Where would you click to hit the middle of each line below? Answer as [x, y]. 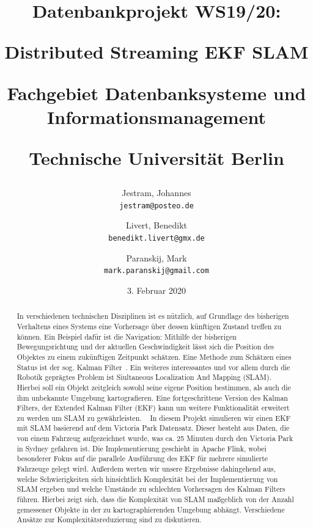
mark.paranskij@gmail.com [156, 271]
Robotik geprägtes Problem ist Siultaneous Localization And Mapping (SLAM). [144, 377]
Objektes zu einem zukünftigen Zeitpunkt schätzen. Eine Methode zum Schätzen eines [154, 356]
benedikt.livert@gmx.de [156, 238]
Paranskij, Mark [156, 257]
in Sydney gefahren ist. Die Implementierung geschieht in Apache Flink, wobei [142, 448]
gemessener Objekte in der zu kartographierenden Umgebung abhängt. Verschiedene [151, 509]
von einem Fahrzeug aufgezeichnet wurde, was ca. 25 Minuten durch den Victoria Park [155, 438]
